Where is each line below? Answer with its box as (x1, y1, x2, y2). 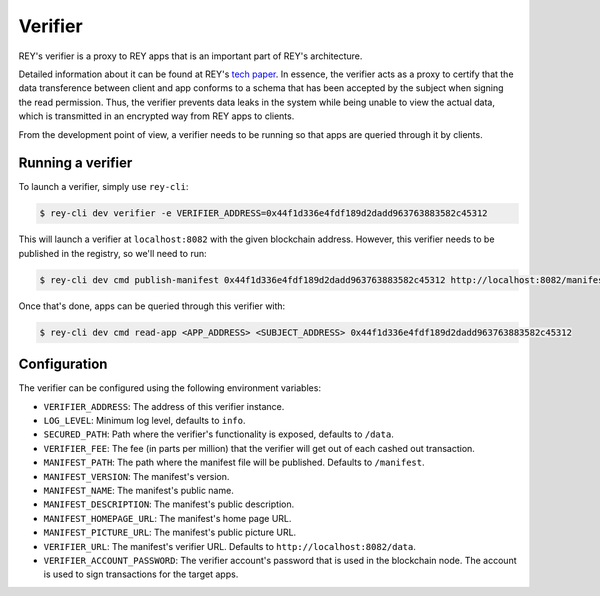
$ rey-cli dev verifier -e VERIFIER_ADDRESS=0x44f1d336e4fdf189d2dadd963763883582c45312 (39, 208, 489, 219)
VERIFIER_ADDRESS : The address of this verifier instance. (43, 400, 285, 412)
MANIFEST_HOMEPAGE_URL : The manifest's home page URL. (43, 512, 292, 524)
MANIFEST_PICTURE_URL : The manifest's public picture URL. (43, 526, 297, 539)
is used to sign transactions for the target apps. (43, 568, 239, 580)
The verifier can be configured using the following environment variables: (18, 382, 322, 394)
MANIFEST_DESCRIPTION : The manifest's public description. (43, 498, 295, 510)
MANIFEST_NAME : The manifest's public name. (43, 484, 234, 496)
